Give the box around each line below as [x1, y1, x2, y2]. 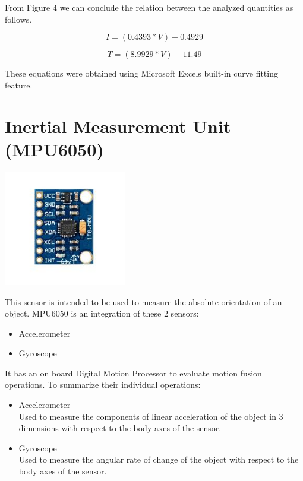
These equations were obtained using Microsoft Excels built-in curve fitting [5, 67, 278, 80]
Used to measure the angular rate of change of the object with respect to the [18, 453, 299, 466]
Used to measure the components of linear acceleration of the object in [18, 410, 276, 422]
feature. [5, 78, 33, 91]
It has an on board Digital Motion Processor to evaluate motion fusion [5, 366, 262, 379]
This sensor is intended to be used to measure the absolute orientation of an [5, 295, 282, 308]
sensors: [171, 307, 199, 319]
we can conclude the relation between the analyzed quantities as [59, 1, 293, 13]
